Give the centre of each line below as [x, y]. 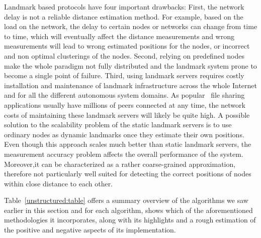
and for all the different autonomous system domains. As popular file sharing [124, 95]
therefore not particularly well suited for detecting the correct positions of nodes [128, 174]
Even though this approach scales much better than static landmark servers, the [128, 144]
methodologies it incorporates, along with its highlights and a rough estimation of [130, 220]
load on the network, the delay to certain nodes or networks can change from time [131, 26]
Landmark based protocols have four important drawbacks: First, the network [124, 7]
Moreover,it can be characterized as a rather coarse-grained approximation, [120, 164]
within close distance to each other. [59, 183]
